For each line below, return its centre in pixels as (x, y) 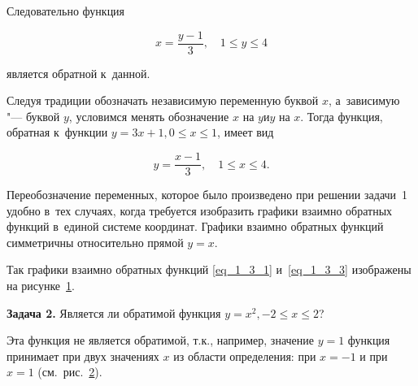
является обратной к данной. (78, 73)
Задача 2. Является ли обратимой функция (114, 312)
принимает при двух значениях (83, 356)
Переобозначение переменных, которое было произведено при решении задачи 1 (207, 195)
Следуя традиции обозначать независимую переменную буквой (163, 100)
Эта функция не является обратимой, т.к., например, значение (160, 340)
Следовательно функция (66, 11)
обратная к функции (57, 132)
